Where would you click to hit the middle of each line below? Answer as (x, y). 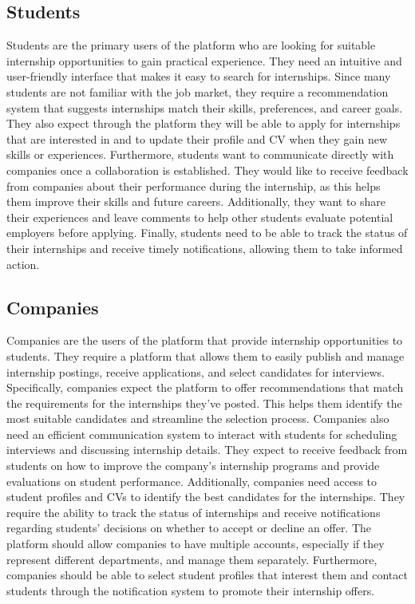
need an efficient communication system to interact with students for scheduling (202, 434)
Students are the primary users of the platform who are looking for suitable (191, 45)
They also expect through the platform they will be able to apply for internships (204, 123)
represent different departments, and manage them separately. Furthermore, (192, 559)
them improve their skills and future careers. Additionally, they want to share (196, 201)
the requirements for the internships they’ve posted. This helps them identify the (204, 403)
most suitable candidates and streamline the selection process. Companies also (198, 418)
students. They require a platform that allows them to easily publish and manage (206, 355)
